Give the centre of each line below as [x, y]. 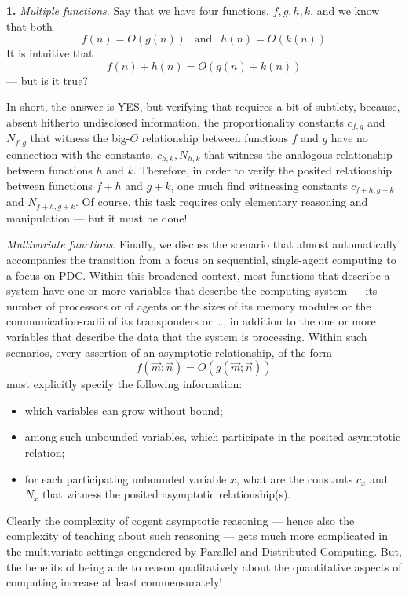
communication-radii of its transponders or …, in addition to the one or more [191, 321]
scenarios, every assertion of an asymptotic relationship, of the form [169, 352]
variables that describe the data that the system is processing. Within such [187, 336]
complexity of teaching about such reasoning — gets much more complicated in [197, 536]
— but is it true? [47, 80]
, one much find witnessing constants [259, 185]
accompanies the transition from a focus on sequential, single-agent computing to [201, 260]
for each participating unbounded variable [126, 478]
